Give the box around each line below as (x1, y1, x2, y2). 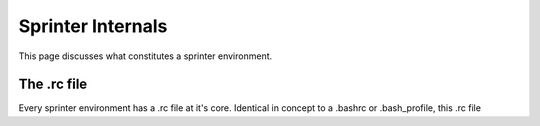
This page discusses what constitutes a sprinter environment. (18, 50, 273, 62)
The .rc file (18, 76, 88, 93)
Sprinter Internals (18, 15, 168, 37)
